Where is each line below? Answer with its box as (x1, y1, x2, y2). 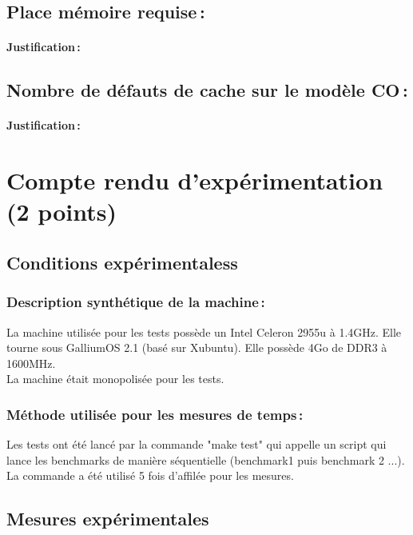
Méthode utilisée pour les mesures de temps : (6, 404, 304, 424)
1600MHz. (6, 354, 56, 371)
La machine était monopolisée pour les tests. (6, 370, 224, 387)
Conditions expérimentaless (6, 250, 238, 274)
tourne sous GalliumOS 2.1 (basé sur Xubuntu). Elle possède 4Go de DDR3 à (6, 339, 387, 356)
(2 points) (6, 195, 117, 228)
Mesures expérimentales (6, 506, 209, 531)
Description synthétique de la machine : (6, 292, 265, 312)
